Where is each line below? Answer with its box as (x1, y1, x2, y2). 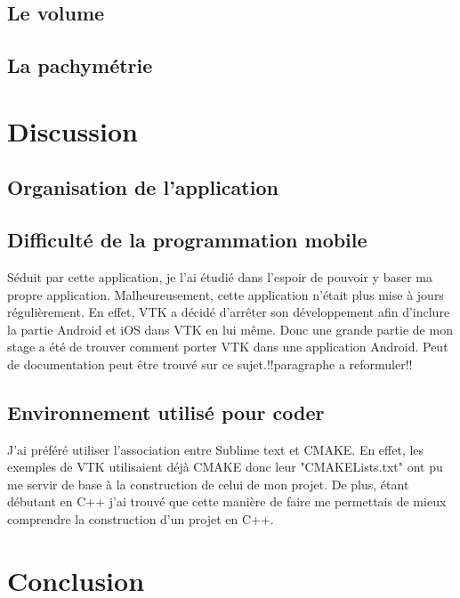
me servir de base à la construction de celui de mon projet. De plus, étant (7, 474, 409, 493)
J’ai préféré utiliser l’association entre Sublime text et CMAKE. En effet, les (7, 440, 424, 458)
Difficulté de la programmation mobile (7, 226, 367, 254)
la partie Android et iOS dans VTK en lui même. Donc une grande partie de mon (7, 319, 453, 338)
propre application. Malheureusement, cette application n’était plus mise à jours (7, 285, 444, 303)
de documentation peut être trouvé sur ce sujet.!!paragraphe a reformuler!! (7, 354, 413, 373)
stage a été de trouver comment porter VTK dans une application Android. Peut (7, 337, 448, 356)
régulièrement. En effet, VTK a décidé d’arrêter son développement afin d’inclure (7, 303, 450, 321)
